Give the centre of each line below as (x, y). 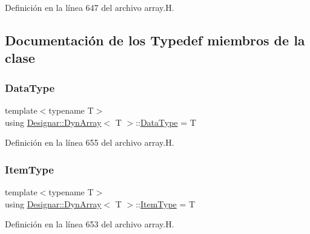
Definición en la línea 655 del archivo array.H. (90, 142)
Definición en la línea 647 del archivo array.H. (90, 7)
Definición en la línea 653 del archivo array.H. (90, 224)
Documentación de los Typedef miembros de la (155, 40)
